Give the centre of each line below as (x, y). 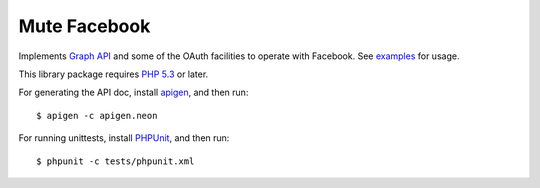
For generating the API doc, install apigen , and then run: (133, 92)
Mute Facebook (84, 26)
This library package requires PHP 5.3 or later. (113, 74)
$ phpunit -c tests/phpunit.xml (115, 161)
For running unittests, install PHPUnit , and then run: (124, 138)
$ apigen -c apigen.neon (97, 115)
